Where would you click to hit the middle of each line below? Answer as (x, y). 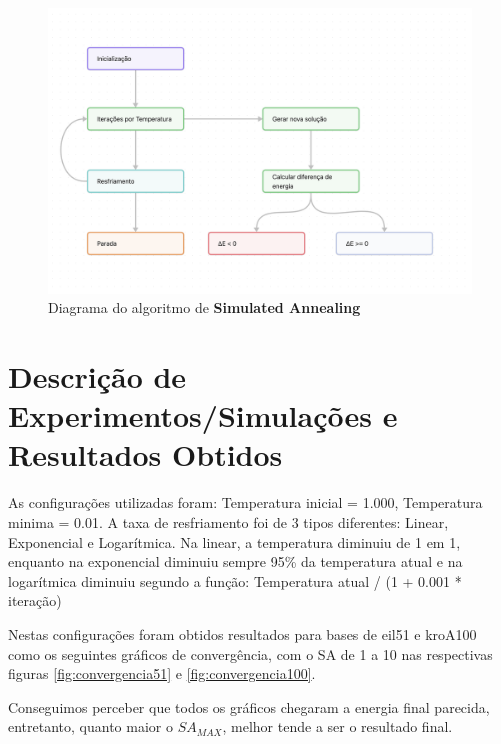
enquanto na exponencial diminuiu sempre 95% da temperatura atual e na (235, 561)
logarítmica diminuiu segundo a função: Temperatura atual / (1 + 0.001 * (235, 580)
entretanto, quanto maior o (90, 726)
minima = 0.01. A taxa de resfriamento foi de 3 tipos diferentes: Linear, (228, 521)
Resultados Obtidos (145, 454)
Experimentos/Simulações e (203, 415)
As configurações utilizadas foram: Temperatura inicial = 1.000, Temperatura (245, 502)
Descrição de (97, 376)
